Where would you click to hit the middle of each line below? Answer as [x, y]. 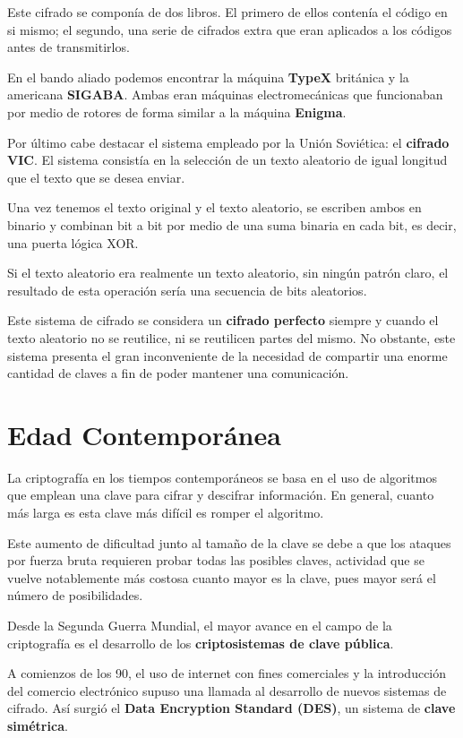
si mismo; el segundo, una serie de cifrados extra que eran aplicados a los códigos [230, 29]
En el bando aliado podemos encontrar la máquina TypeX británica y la [208, 77]
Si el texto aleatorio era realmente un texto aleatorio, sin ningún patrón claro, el [228, 273]
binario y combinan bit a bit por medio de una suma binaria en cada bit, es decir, [232, 224]
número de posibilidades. [75, 595]
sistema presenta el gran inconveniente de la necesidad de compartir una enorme [227, 355]
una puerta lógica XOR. [73, 242]
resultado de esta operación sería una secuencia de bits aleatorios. [187, 290]
